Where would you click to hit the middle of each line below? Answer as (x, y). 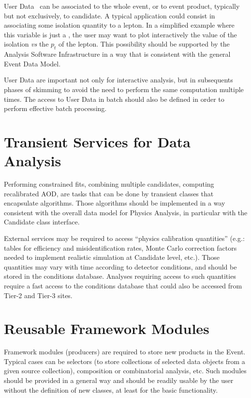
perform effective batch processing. (55, 108)
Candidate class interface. (42, 222)
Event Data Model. (32, 63)
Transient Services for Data (97, 141)
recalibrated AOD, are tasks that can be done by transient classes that (109, 193)
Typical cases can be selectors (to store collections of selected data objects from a (125, 361)
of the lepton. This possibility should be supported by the (144, 44)
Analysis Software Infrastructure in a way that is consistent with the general (117, 54)
